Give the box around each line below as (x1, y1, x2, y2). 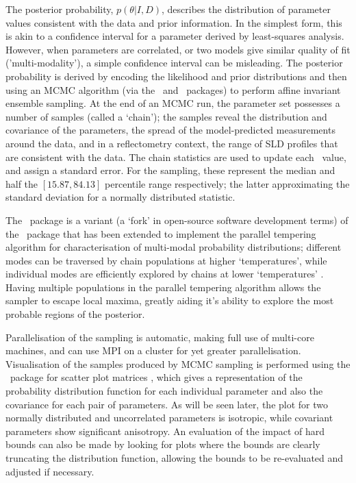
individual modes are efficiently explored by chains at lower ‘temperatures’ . (5, 267, 324, 281)
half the (5, 176, 38, 190)
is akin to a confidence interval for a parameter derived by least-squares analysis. (5, 29, 344, 43)
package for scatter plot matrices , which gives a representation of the (10, 370, 303, 384)
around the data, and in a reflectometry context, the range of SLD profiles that (5, 136, 338, 150)
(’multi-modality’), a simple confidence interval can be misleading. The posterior (5, 55, 343, 70)
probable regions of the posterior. (5, 307, 145, 321)
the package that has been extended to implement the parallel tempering (5, 226, 316, 240)
